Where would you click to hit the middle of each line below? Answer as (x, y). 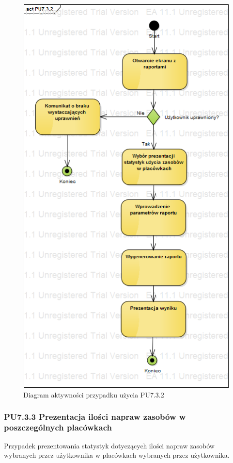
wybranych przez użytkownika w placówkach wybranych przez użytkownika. (117, 455)
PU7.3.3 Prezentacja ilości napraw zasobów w (95, 416)
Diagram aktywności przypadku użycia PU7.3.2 (94, 394)
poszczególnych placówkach (58, 427)
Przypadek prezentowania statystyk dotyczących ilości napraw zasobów (109, 445)
